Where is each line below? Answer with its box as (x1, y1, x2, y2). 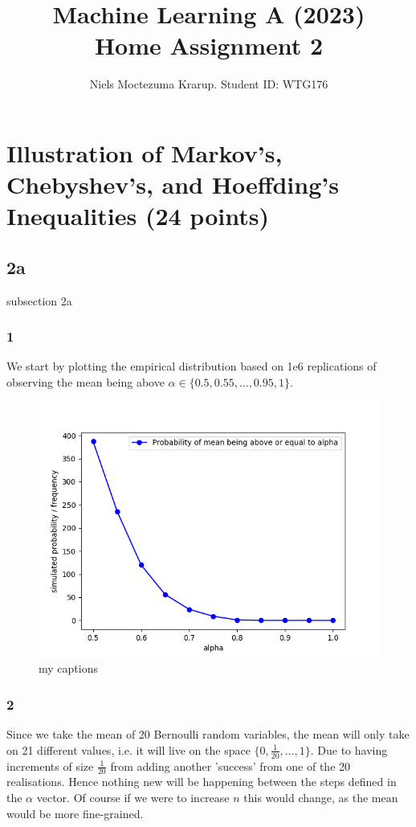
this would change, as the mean (243, 788, 398, 805)
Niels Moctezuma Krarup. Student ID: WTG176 (89, 76, 328, 92)
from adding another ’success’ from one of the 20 (110, 757, 351, 774)
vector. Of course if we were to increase (36, 788, 230, 805)
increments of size (6, 757, 94, 774)
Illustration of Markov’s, (6, 136, 283, 169)
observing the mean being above (6, 374, 165, 391)
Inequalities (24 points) (6, 199, 269, 232)
